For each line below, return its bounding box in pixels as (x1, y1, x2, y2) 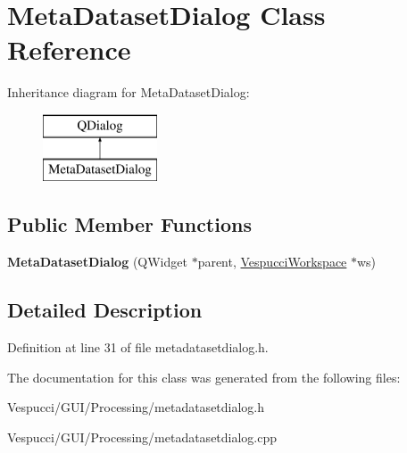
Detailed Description (7, 296, 203, 324)
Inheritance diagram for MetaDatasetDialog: (7, 83, 250, 102)
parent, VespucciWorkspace (197, 252, 347, 271)
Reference (7, 31, 131, 68)
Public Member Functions (7, 210, 252, 238)
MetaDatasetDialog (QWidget (7, 252, 187, 271)
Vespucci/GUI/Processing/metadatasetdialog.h (7, 398, 265, 416)
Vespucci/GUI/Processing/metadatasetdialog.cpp (7, 427, 278, 446)
